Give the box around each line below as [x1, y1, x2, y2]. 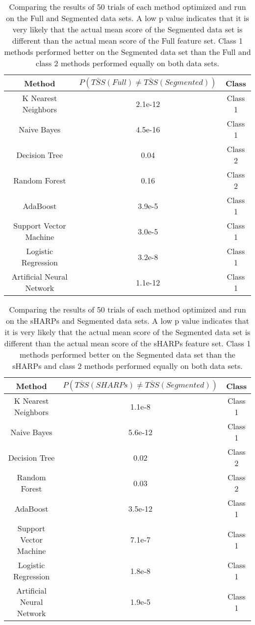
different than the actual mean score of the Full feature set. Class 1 [12, 35, 243, 46]
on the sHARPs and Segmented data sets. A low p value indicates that [6, 315, 249, 326]
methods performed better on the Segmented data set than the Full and [4, 46, 251, 57]
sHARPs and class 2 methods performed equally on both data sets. [12, 360, 243, 371]
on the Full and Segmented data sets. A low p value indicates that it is [6, 12, 249, 24]
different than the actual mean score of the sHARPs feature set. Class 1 [4, 338, 251, 349]
